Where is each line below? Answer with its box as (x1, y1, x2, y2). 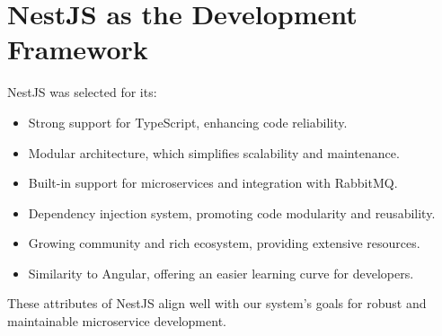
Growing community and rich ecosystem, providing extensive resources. (28, 234, 420, 252)
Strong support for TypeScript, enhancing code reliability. (28, 112, 348, 131)
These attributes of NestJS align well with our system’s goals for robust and (7, 294, 427, 313)
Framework (7, 31, 148, 67)
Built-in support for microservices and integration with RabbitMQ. (28, 173, 398, 192)
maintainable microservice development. (7, 312, 226, 331)
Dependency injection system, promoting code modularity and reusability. (28, 203, 436, 222)
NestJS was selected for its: (7, 83, 157, 102)
